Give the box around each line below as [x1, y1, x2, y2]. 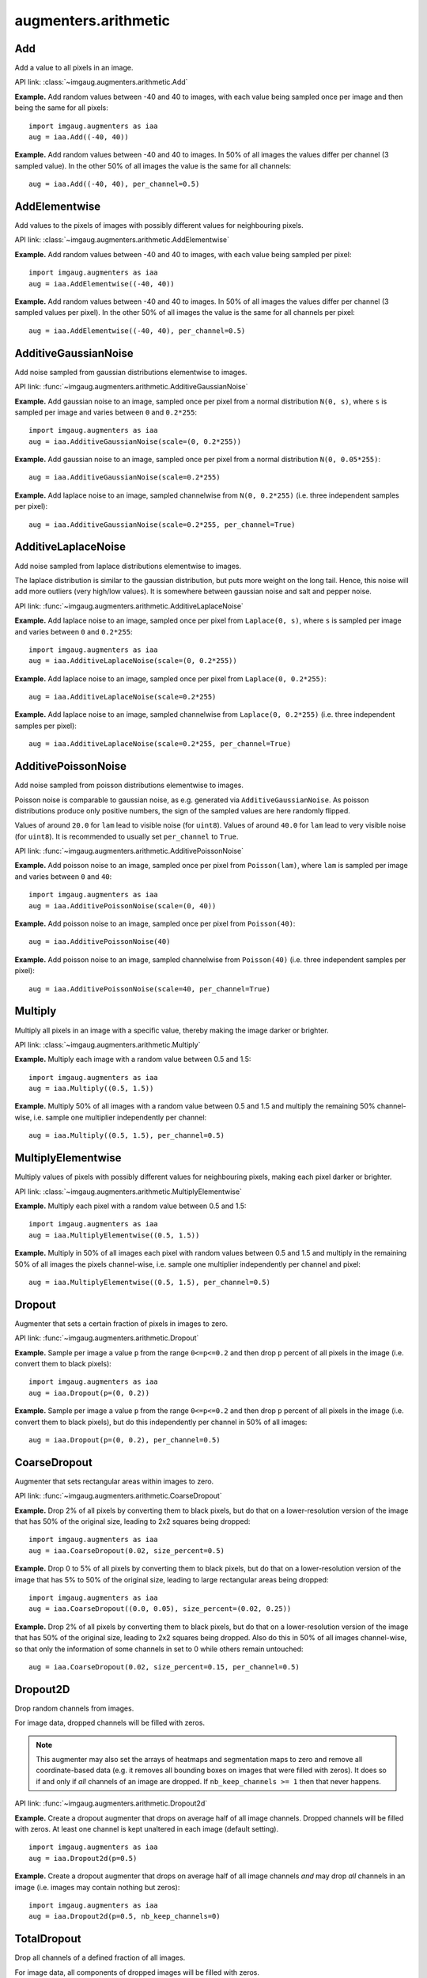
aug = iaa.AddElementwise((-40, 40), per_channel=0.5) [28, 326, 246, 335]
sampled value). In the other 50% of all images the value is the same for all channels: [14, 161, 292, 170]
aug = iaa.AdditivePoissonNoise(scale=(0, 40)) [28, 901, 217, 910]
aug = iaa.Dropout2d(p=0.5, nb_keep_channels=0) [28, 1912, 221, 1921]
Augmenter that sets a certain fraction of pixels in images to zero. [14, 1318, 229, 1328]
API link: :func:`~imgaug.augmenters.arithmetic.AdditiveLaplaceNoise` [14, 601, 244, 611]
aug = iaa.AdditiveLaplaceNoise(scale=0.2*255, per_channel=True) [28, 740, 292, 748]
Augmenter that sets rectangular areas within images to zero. [14, 1476, 214, 1486]
